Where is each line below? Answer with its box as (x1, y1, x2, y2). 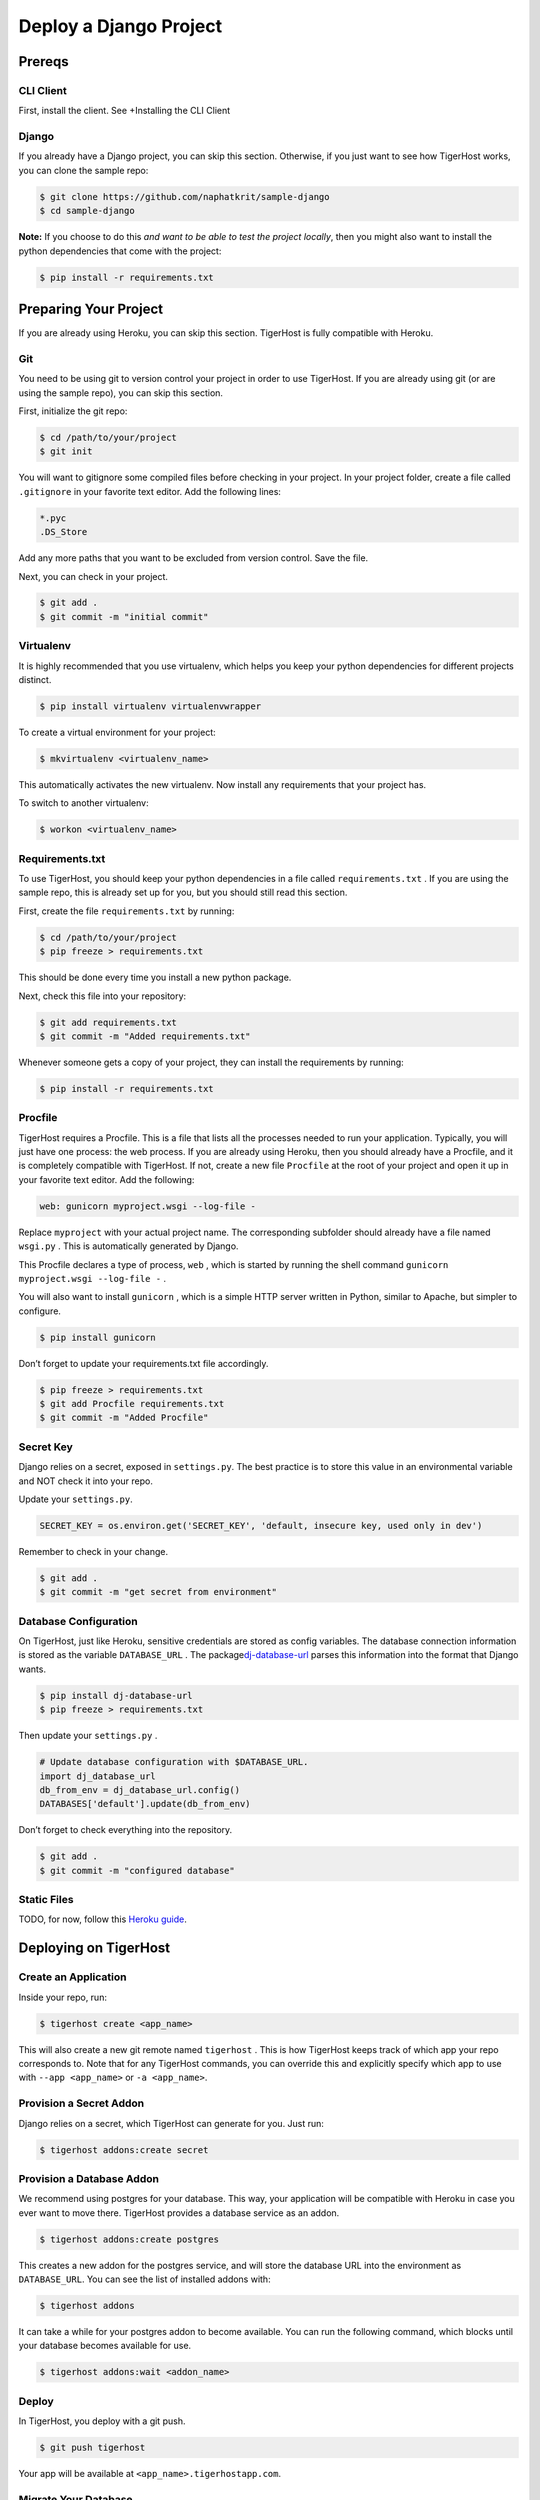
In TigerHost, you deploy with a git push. (18, 2415, 186, 2427)
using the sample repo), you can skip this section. (18, 386, 224, 399)
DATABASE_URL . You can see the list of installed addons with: (18, 2273, 271, 2285)
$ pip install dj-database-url (39, 1690, 194, 1701)
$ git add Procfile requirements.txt (39, 1398, 225, 1410)
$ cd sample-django (39, 205, 135, 217)
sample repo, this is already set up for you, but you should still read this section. (18, 886, 348, 899)
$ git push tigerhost (39, 2442, 146, 2454)
